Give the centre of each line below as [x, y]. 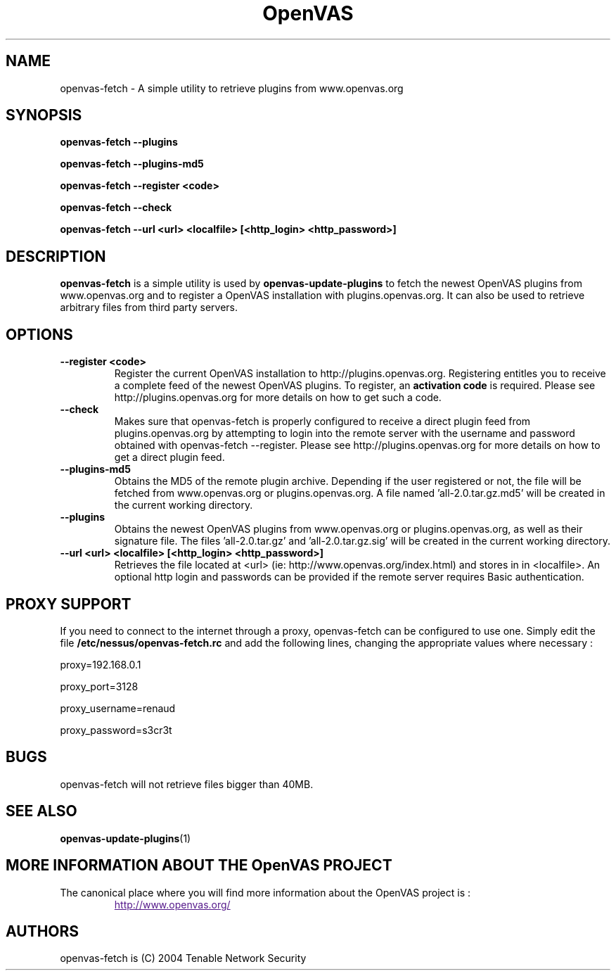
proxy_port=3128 [99, 686]
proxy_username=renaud [118, 708]
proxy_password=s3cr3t [116, 730]
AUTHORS [43, 931]
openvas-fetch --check [116, 208]
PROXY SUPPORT [69, 604]
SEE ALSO [41, 811]
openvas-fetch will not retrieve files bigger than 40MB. [187, 784]
